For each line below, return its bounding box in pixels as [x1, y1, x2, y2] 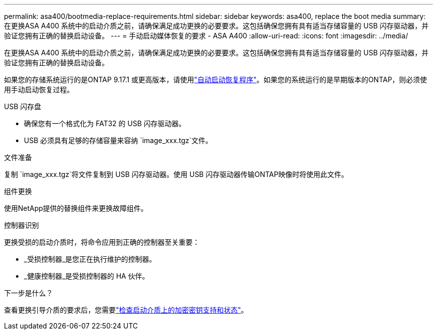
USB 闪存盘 [4, 102, 41, 111]
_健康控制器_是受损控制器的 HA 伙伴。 [24, 272, 149, 280]
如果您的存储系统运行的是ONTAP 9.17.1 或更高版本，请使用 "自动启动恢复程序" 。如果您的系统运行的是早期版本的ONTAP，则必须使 [4, 75, 427, 84]
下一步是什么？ [4, 289, 53, 297]
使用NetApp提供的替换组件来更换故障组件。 [4, 204, 148, 212]
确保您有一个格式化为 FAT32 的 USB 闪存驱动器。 [24, 119, 186, 128]
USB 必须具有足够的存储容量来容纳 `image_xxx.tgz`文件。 [24, 136, 213, 145]
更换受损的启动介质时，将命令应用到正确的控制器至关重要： [4, 238, 200, 246]
